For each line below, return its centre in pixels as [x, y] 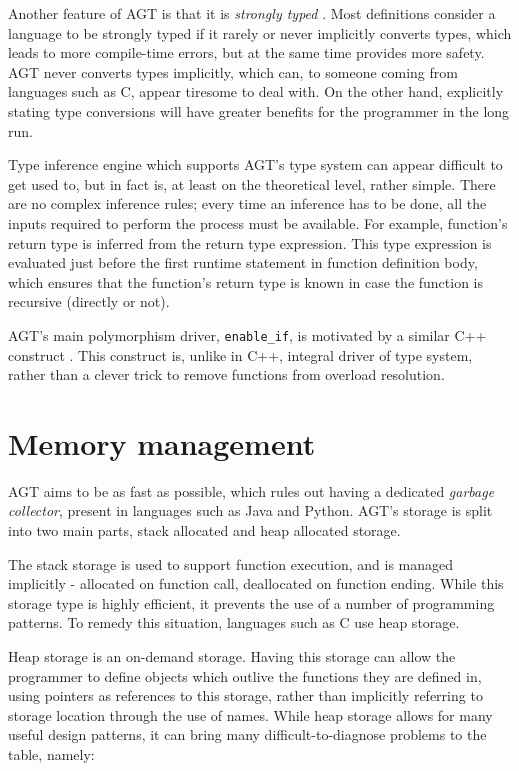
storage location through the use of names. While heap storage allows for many [250, 714]
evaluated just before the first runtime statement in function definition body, [243, 262]
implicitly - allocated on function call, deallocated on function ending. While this [256, 583]
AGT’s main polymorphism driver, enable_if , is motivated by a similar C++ [247, 334]
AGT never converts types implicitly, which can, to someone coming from [233, 71]
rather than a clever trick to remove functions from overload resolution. [226, 374]
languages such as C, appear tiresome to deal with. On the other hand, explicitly [256, 91]
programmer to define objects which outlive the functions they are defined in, [245, 675]
